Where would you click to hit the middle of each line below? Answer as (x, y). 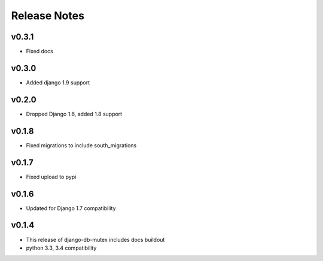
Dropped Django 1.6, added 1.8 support (74, 114)
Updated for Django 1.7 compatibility (71, 208)
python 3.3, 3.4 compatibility (61, 248)
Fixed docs (40, 51)
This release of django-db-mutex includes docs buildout (95, 239)
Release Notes (48, 16)
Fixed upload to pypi (51, 177)
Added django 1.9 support (58, 82)
